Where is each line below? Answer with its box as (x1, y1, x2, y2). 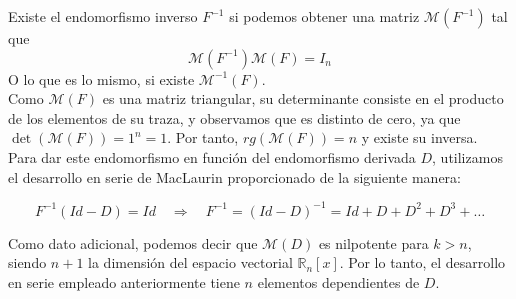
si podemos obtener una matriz (229, 6, 420, 26)
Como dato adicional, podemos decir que (8, 232, 258, 253)
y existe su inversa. (361, 127, 478, 148)
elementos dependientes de (257, 271, 420, 292)
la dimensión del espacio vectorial (88, 252, 293, 273)
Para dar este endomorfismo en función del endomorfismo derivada (8, 146, 416, 167)
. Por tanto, (167, 127, 239, 148)
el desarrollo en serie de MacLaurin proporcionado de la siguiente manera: (8, 166, 461, 187)
